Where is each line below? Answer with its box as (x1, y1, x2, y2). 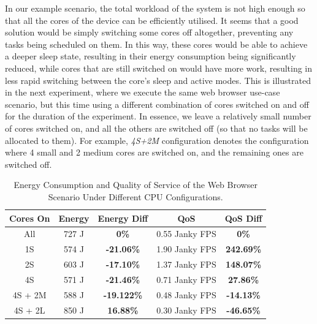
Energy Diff (97, 211, 148, 224)
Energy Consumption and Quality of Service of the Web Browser (13, 178, 258, 191)
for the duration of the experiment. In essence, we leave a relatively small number (5, 110, 311, 122)
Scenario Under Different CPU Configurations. (48, 190, 223, 203)
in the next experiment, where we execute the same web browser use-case (5, 86, 280, 99)
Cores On (9, 211, 50, 224)
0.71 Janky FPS (156, 273, 216, 285)
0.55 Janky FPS (156, 227, 216, 240)
